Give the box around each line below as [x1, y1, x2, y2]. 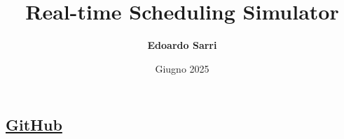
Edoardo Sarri [147, 38, 217, 52]
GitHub [6, 114, 62, 136]
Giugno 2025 [155, 61, 209, 75]
